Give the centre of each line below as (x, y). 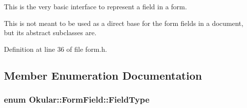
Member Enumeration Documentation (103, 75)
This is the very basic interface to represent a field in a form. (96, 6)
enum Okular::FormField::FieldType (77, 99)
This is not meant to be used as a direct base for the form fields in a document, (124, 23)
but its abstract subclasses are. (50, 32)
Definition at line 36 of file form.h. (55, 49)
